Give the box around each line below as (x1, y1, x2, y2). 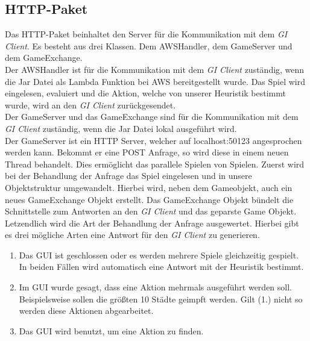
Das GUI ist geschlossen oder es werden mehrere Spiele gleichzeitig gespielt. (19, 248, 299, 261)
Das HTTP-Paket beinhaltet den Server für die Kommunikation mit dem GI (5, 28, 288, 40)
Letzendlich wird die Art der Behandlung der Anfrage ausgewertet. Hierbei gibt (5, 216, 299, 229)
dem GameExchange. (5, 51, 83, 64)
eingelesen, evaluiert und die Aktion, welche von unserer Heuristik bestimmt (5, 87, 286, 99)
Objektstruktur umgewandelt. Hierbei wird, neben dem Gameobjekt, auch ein (5, 181, 293, 193)
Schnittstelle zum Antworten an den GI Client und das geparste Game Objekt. (5, 205, 297, 217)
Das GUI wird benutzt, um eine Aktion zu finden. (19, 324, 204, 337)
